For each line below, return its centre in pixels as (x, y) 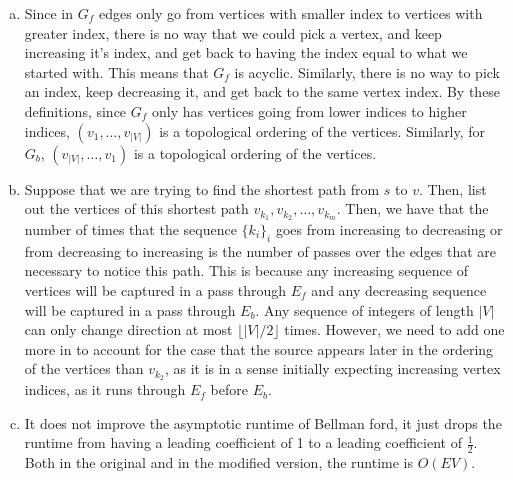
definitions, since (75, 110)
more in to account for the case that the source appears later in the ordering (259, 348)
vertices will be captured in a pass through (155, 290)
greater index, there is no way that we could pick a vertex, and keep (233, 32)
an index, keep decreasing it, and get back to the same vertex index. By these (262, 91)
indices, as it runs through (105, 389)
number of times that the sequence (130, 229)
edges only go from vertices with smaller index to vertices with (290, 13)
